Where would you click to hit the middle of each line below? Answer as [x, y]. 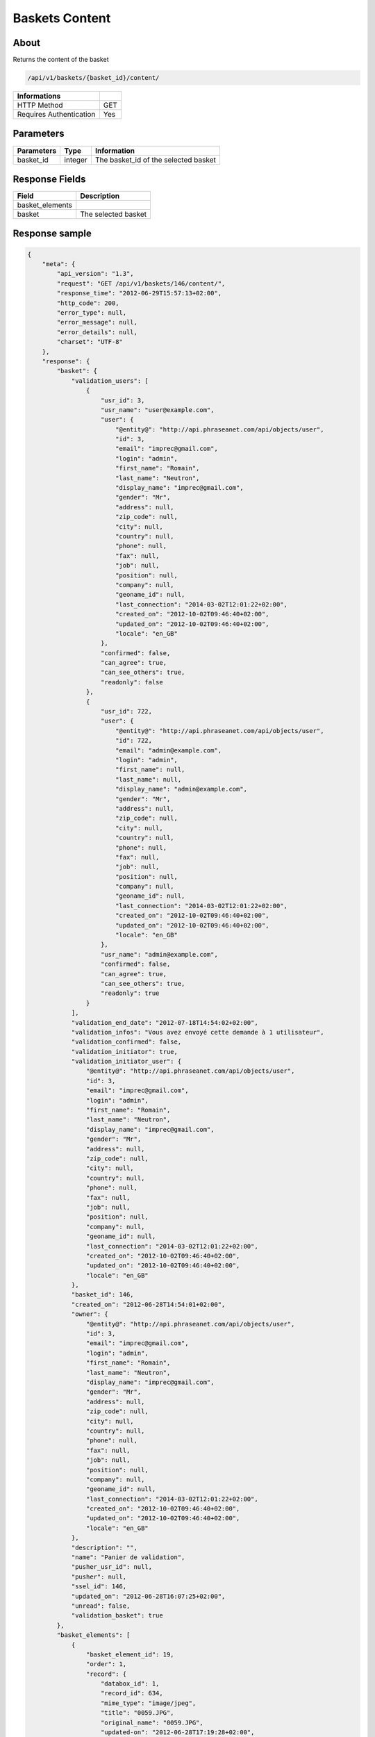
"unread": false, [101, 1606]
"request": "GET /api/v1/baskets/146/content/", [141, 283]
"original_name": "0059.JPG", [152, 1722]
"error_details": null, [97, 332]
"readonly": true [130, 993]
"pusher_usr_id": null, [112, 1567]
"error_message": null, [97, 322]
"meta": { [59, 264]
